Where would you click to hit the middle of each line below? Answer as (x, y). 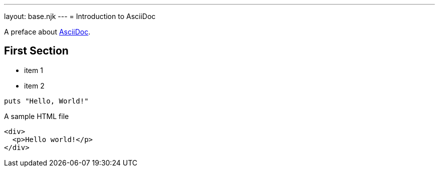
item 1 (34, 70)
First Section (36, 51)
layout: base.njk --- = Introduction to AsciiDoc (80, 16)
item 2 (34, 85)
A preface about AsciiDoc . (47, 32)
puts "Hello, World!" (46, 101)
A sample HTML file (37, 116)
